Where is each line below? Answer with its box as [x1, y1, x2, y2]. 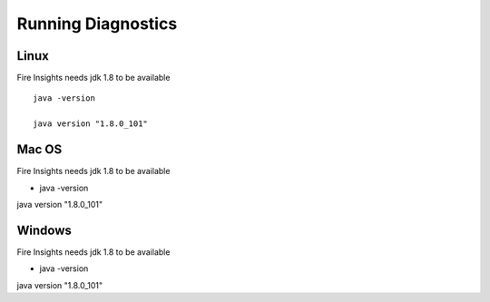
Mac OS [16, 141, 63, 158]
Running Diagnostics [16, 14, 178, 34]
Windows [16, 222, 72, 238]
